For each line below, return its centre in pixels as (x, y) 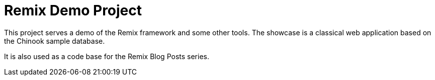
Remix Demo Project (73, 10)
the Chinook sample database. (55, 41)
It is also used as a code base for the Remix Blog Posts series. (107, 56)
